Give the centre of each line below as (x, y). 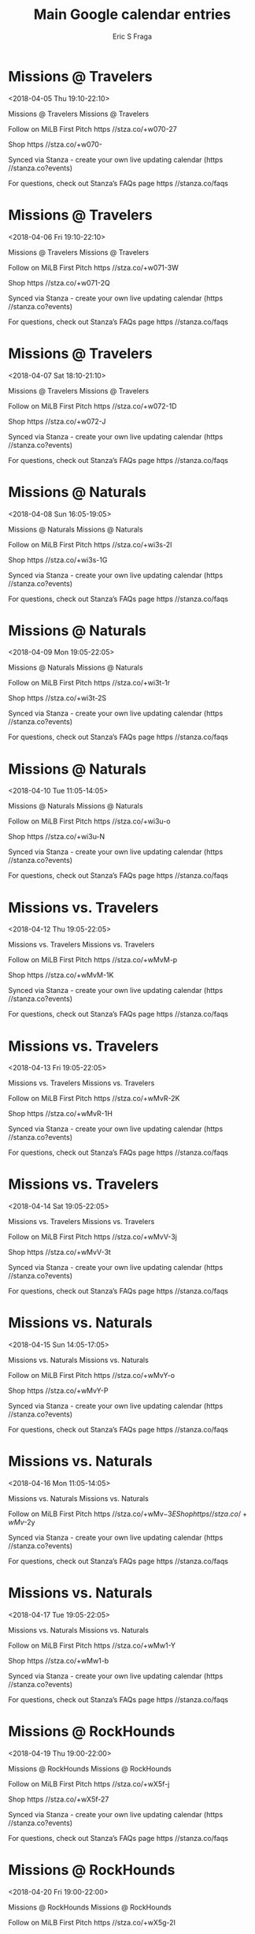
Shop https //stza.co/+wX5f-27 (59, 1799)
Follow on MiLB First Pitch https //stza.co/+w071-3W (93, 267)
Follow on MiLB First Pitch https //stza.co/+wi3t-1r (89, 683)
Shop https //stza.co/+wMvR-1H (60, 1114)
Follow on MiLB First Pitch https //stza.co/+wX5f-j (89, 1783)
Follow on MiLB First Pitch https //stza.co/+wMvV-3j (92, 1237)
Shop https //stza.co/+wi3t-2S (57, 698)
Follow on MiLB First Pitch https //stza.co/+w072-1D (92, 406)
